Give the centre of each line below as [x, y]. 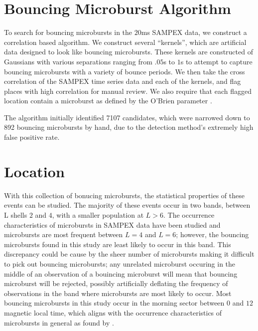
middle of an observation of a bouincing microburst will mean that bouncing [121, 273]
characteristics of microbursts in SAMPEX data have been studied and [112, 224]
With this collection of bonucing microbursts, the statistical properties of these [124, 195]
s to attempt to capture [216, 61]
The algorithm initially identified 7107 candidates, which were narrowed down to [127, 117]
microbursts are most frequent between [64, 234]
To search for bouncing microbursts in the [68, 32]
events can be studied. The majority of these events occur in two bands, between [127, 205]
